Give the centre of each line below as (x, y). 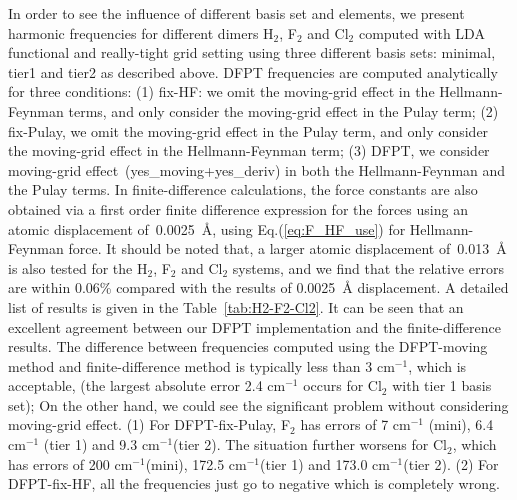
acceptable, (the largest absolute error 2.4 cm (147, 385)
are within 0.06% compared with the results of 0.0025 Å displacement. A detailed (258, 287)
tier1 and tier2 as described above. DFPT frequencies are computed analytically (253, 71)
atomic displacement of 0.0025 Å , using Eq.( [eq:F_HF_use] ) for (207, 228)
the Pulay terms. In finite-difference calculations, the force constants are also (243, 189)
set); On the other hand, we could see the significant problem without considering (258, 404)
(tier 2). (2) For (451, 463)
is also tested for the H (78, 267)
